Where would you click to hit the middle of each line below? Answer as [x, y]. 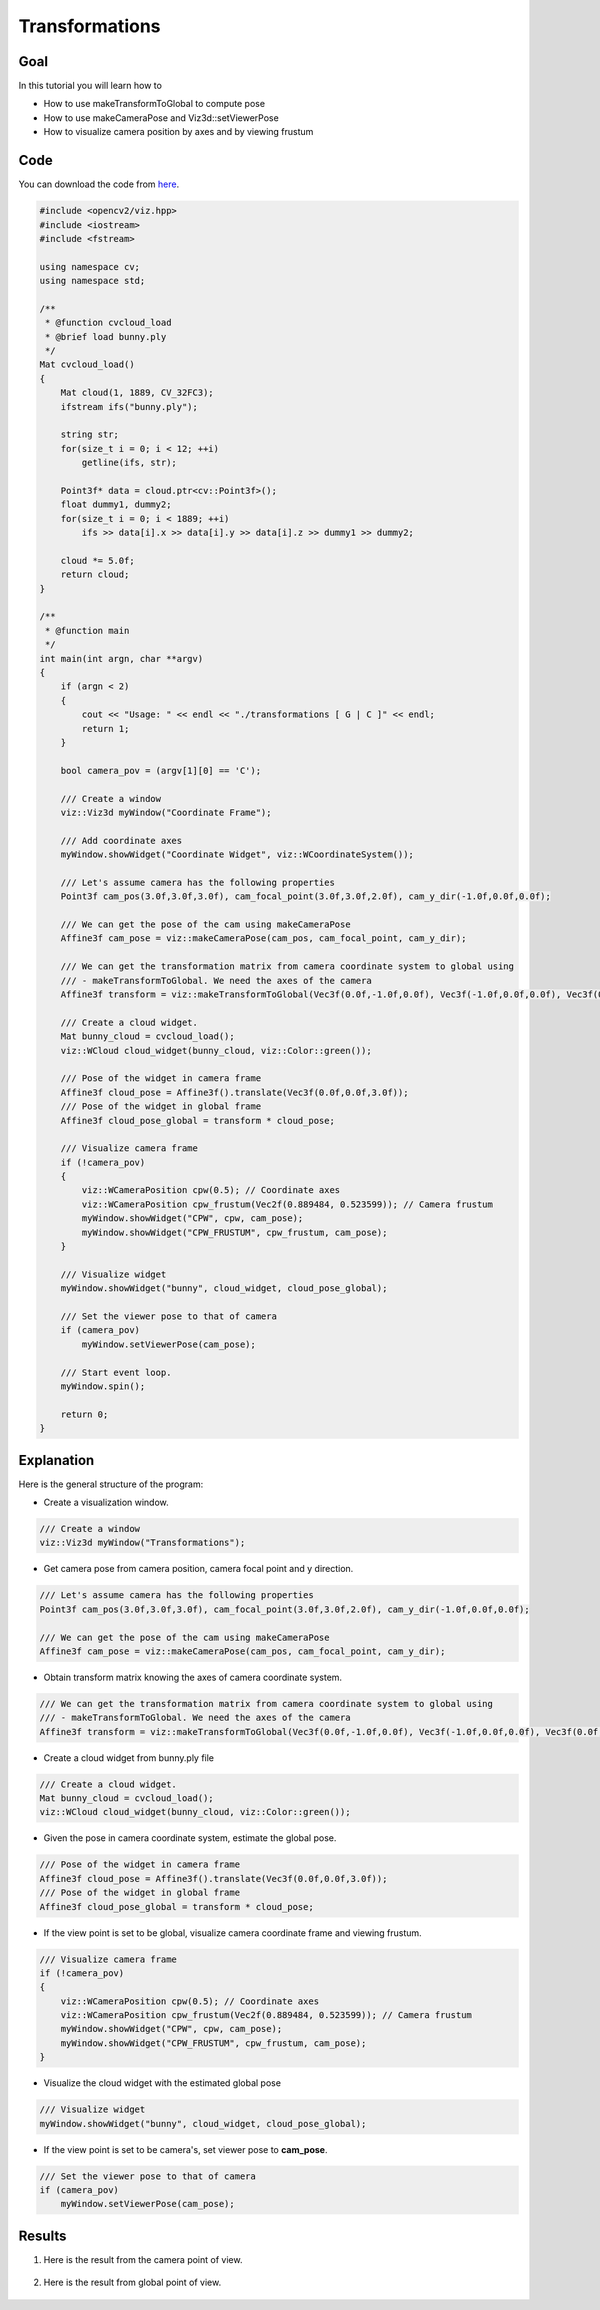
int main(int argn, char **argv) [121, 658]
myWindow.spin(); [103, 1386]
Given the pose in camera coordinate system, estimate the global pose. [190, 1838]
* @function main [87, 630]
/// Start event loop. [116, 1372]
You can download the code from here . [99, 184]
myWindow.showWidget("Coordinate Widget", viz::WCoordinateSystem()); [237, 854]
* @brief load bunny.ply [106, 336]
